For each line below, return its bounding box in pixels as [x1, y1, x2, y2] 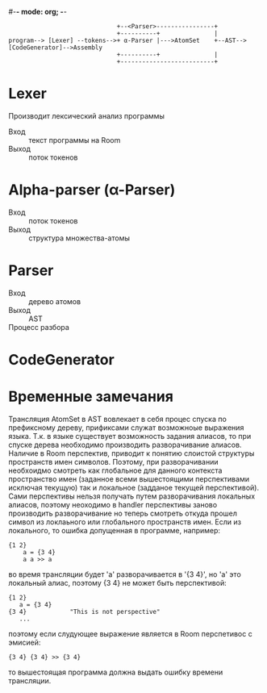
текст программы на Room [28, 135, 121, 144]
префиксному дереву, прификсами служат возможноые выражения [8, 423, 244, 432]
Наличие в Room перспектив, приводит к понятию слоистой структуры [8, 448, 255, 458]
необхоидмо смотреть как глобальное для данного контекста [8, 465, 223, 475]
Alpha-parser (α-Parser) [8, 181, 176, 199]
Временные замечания [8, 387, 173, 406]
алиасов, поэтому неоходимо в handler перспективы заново [8, 499, 218, 509]
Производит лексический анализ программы [8, 111, 165, 120]
